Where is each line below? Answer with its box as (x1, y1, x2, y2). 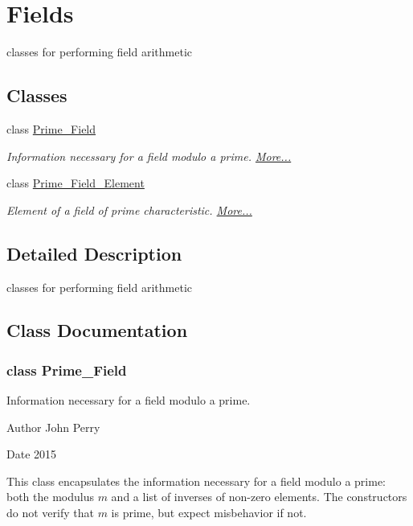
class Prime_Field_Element (6, 175, 145, 191)
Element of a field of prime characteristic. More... (6, 201, 252, 218)
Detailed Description (6, 240, 182, 265)
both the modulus (6, 488, 94, 505)
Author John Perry (6, 418, 100, 435)
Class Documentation (6, 318, 188, 343)
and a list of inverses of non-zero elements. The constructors (111, 488, 407, 505)
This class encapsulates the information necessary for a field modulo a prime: (6, 472, 386, 489)
